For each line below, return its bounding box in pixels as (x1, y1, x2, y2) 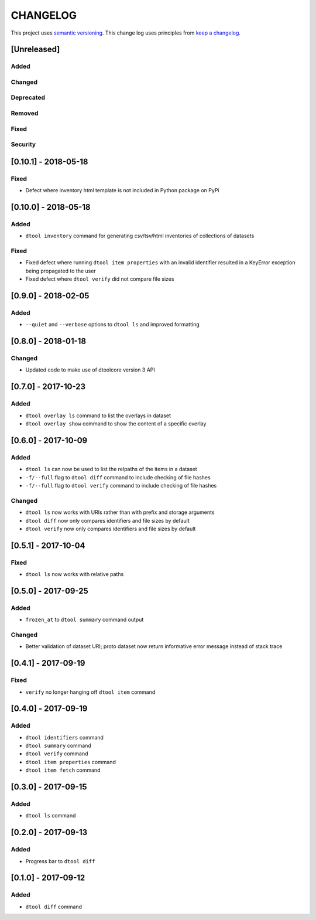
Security (11, 141, 36, 149)
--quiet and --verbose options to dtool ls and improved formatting (25, 321, 200, 328)
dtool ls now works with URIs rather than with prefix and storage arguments (25, 509, 215, 516)
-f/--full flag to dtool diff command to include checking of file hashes (25, 473, 211, 481)
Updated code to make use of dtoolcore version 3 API (25, 366, 155, 373)
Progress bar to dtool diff (25, 857, 95, 864)
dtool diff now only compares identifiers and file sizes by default (25, 517, 190, 524)
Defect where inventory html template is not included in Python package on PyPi (25, 187, 219, 194)
